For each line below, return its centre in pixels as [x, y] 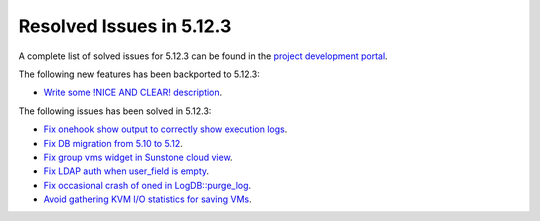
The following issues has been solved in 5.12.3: [115, 111]
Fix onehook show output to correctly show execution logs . [165, 129]
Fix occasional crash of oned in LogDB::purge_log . [147, 185]
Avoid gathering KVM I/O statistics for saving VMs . [147, 199]
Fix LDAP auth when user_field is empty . [126, 171]
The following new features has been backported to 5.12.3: [139, 74]
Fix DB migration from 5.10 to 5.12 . [113, 143]
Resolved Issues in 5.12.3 [125, 26]
